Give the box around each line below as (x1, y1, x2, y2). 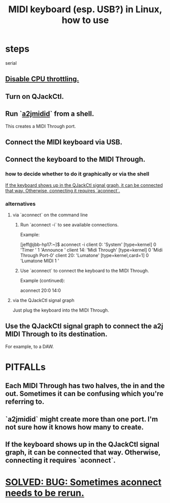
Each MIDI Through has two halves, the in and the (5, 382, 165, 390)
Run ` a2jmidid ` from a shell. (5, 110, 94, 118)
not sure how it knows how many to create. (5, 422, 144, 432)
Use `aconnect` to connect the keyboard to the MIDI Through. (20, 267, 149, 273)
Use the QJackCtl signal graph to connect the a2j (5, 322, 163, 331)
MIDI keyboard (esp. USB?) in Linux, (8, 4, 162, 15)
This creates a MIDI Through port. (5, 123, 76, 129)
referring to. (5, 397, 45, 406)
